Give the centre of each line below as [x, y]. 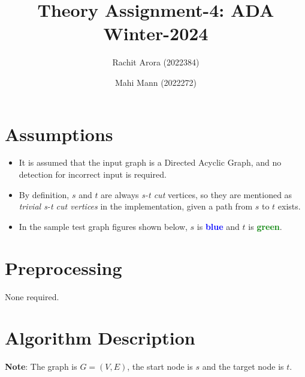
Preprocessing [64, 267]
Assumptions [59, 134]
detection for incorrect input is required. [93, 174]
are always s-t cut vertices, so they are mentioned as [197, 194]
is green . [265, 226]
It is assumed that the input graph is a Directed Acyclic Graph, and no [150, 162]
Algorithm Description [100, 338]
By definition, [44, 194]
